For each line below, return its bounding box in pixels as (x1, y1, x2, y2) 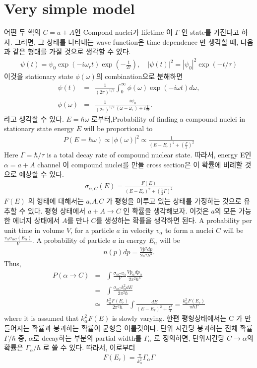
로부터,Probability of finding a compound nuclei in (91, 113, 246, 124)
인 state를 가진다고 (181, 27, 239, 37)
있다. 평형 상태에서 (27, 205, 86, 216)
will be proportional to (83, 123, 153, 134)
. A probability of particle (32, 234, 111, 245)
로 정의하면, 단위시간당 (154, 332, 225, 343)
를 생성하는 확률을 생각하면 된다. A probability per (96, 215, 252, 225)
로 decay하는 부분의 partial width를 (33, 332, 142, 343)
